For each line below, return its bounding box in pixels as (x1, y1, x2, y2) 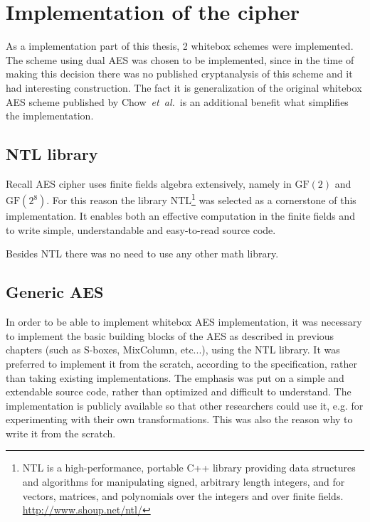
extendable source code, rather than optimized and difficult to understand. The (6, 384, 351, 399)
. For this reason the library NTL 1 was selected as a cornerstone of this (46, 191, 356, 208)
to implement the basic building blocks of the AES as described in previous (6, 328, 334, 343)
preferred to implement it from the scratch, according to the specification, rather (6, 356, 357, 371)
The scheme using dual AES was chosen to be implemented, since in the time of (6, 52, 354, 67)
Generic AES (6, 281, 104, 303)
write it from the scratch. (6, 425, 116, 440)
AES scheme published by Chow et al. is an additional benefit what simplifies (6, 94, 349, 109)
